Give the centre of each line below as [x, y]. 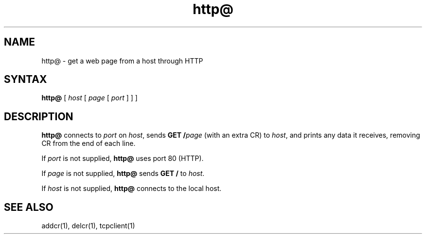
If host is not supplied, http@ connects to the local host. [132, 189]
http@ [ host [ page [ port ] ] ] [89, 98]
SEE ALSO [29, 207]
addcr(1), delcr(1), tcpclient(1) [88, 226]
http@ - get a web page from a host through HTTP [122, 61]
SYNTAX [26, 79]
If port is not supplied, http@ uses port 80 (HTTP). [123, 159]
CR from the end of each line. [89, 143]
